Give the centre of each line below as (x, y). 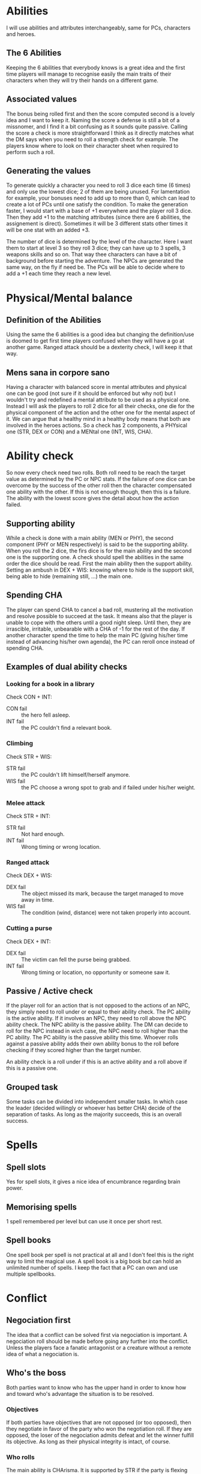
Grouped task (32, 1087)
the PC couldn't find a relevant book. (67, 728)
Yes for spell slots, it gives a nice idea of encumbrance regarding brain (94, 1182)
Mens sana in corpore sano (58, 372)
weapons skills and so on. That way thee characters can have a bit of (92, 254)
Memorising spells (41, 1207)
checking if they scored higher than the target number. (74, 1050)
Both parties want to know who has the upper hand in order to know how (96, 1387)
